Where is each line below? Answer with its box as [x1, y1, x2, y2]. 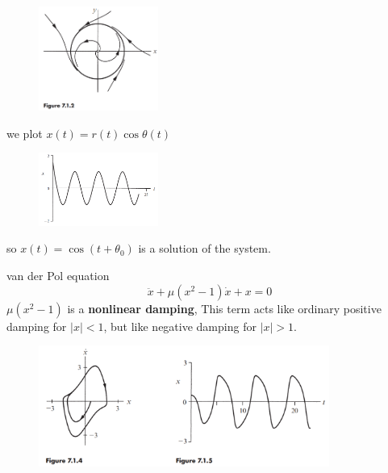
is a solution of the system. [138, 240, 271, 257]
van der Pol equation [6, 267, 110, 283]
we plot [6, 124, 43, 141]
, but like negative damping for [103, 317, 257, 334]
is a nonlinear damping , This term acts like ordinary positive [67, 299, 382, 316]
